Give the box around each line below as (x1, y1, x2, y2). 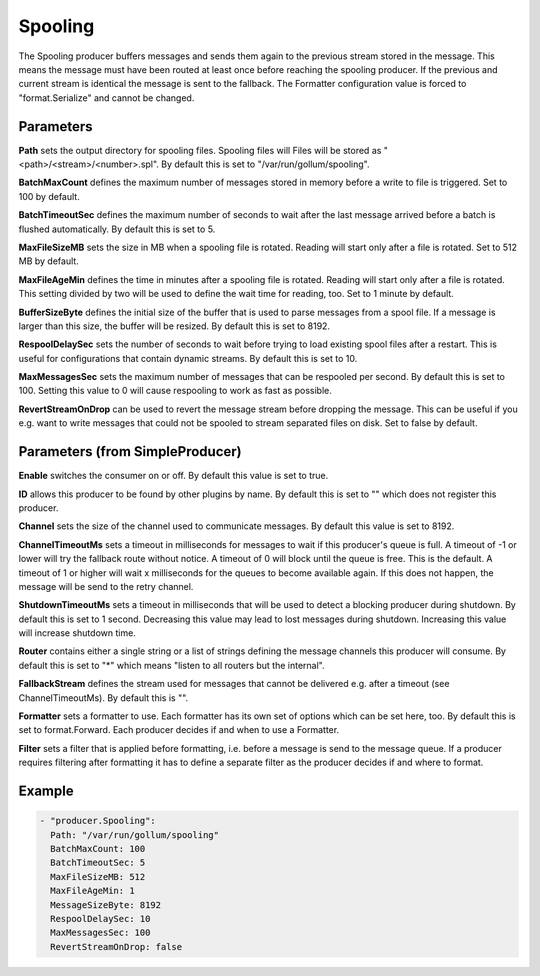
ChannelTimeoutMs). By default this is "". (18, 691, 189, 704)
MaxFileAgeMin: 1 (50, 885, 135, 897)
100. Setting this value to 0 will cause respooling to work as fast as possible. (18, 385, 332, 397)
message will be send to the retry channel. (18, 580, 194, 592)
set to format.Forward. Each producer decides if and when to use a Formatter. (18, 724, 340, 736)
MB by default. (18, 255, 79, 267)
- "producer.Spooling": (39, 815, 157, 827)
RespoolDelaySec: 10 (50, 913, 151, 924)
